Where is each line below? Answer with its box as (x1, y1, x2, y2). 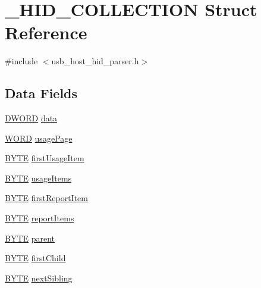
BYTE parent (5, 231, 55, 244)
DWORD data (5, 112, 58, 124)
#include (5, 55, 38, 67)
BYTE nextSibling (5, 271, 73, 284)
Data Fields (5, 84, 78, 102)
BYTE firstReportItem (5, 192, 88, 204)
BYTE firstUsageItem (5, 152, 84, 164)
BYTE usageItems (5, 171, 72, 184)
